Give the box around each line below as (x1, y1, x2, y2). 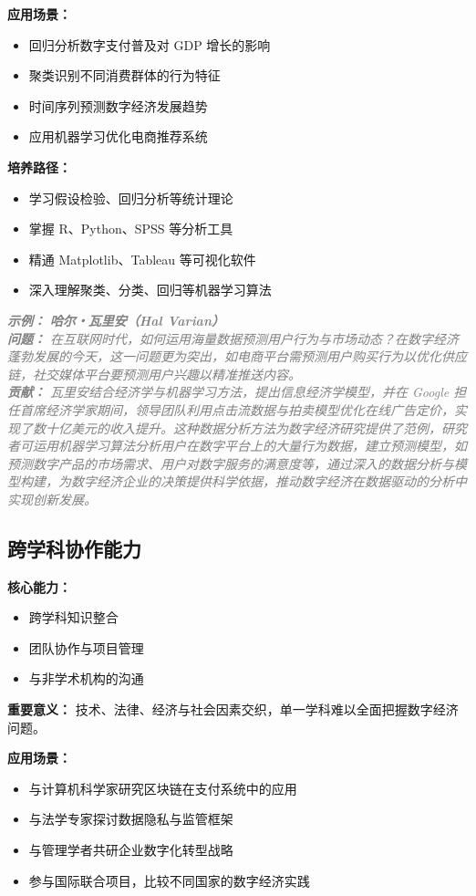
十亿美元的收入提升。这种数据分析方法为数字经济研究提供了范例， (45, 418, 441, 437)
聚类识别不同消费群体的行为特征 (28, 66, 221, 85)
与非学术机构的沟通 (28, 669, 144, 688)
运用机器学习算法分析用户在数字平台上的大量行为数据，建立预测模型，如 (32, 436, 467, 455)
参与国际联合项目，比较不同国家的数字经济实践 (28, 870, 310, 890)
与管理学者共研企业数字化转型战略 (28, 840, 233, 860)
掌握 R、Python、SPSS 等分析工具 (28, 219, 233, 238)
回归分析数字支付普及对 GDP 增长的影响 (28, 35, 271, 54)
